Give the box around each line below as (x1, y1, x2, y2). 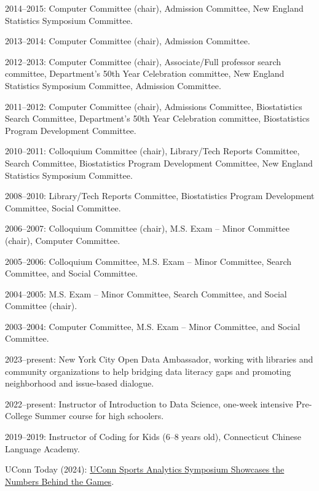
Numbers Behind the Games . (5, 474, 114, 487)
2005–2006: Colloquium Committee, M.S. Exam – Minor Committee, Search (5, 254, 292, 267)
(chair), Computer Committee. (5, 234, 120, 246)
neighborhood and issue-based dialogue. (5, 377, 154, 390)
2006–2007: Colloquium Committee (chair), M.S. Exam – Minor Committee (5, 222, 290, 235)
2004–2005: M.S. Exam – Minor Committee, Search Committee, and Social (5, 287, 287, 300)
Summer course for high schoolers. (34, 409, 164, 422)
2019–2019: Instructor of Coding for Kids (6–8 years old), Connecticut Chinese (5, 430, 301, 443)
